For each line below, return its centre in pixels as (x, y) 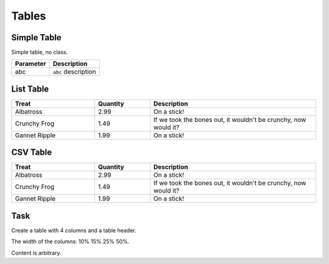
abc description (74, 72)
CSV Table (32, 152)
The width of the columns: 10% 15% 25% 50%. (70, 241)
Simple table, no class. (40, 52)
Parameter (30, 64)
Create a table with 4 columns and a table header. (74, 230)
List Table (30, 89)
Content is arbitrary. (36, 252)
